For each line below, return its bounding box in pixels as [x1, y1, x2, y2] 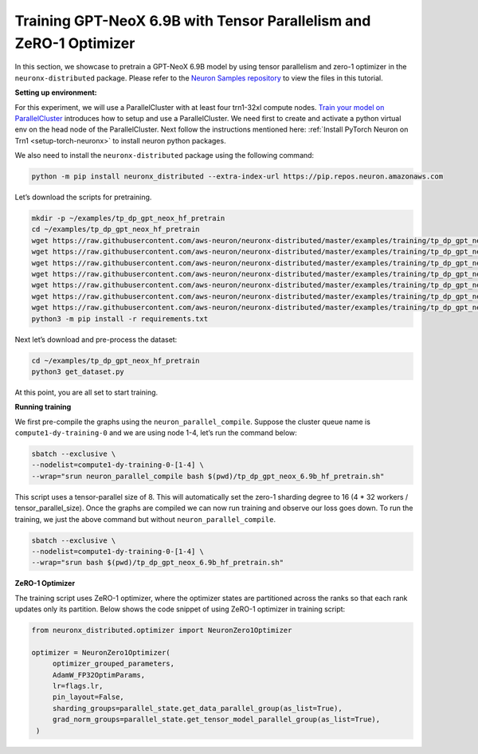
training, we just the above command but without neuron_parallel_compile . [14, 514, 276, 524]
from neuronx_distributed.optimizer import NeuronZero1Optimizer [31, 626, 292, 635]
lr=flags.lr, [52, 681, 104, 691]
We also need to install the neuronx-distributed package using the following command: [14, 151, 315, 160]
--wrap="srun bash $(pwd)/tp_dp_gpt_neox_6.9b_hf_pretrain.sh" [31, 558, 284, 567]
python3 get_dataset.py [31, 367, 125, 376]
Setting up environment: [14, 88, 97, 97]
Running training [14, 403, 72, 412]
